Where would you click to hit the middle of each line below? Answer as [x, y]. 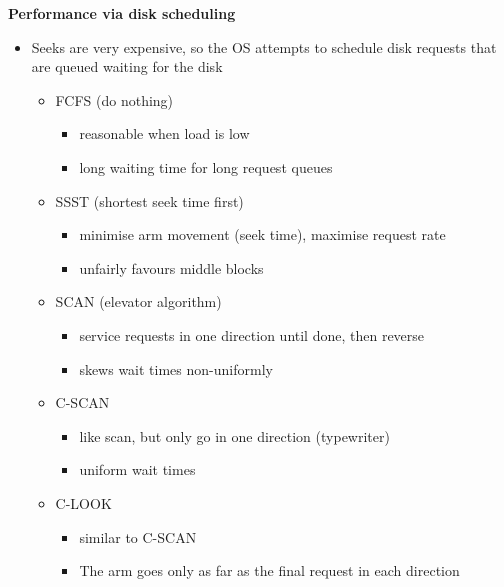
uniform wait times [137, 469]
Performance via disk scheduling [122, 13]
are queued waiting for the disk [127, 66]
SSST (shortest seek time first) [149, 200]
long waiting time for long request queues [206, 166]
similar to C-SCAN [138, 536]
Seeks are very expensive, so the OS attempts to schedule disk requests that [264, 46]
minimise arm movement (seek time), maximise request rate [262, 234]
